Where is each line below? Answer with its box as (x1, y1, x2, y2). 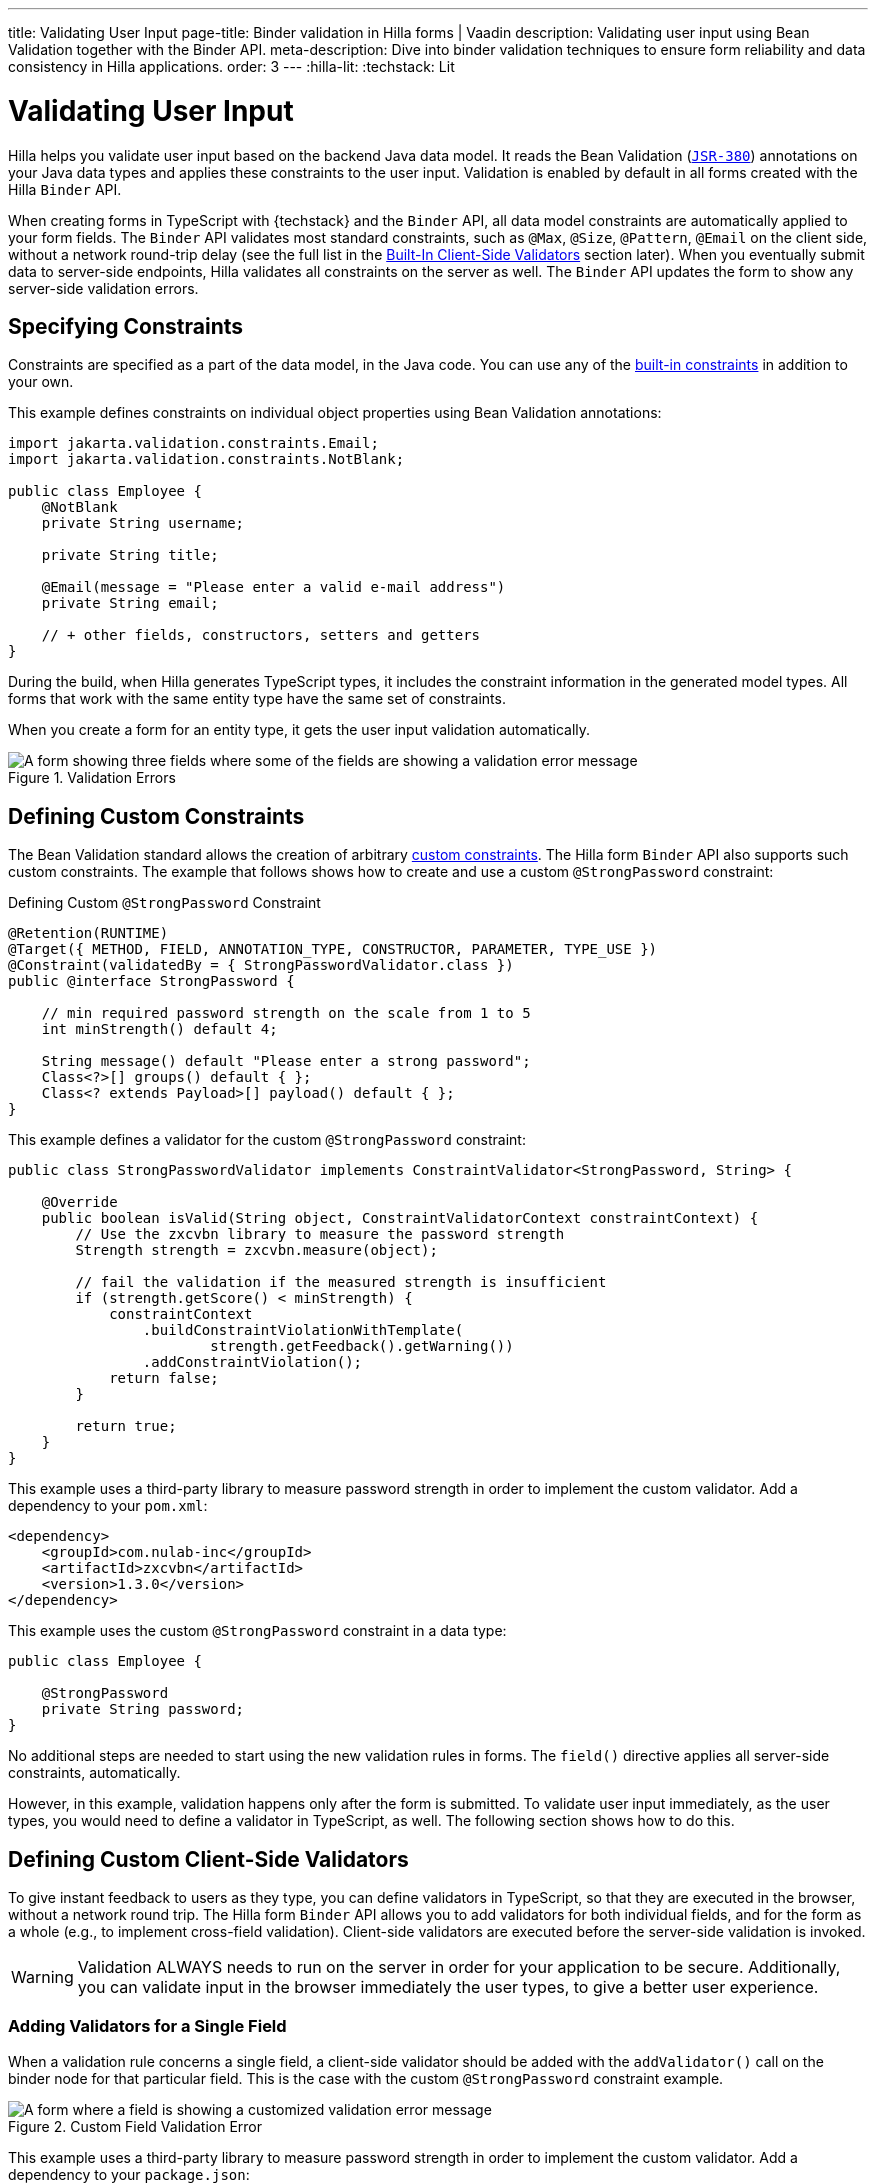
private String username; (41, 515, 245, 532)
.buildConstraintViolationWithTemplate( (142, 1322, 464, 1339)
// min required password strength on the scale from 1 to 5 (41, 1005, 531, 1022)
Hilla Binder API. (8, 180, 122, 198)
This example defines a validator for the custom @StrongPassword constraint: (8, 1131, 526, 1149)
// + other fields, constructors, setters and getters (41, 627, 481, 644)
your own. (8, 373, 74, 391)
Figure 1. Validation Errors (8, 769, 176, 787)
